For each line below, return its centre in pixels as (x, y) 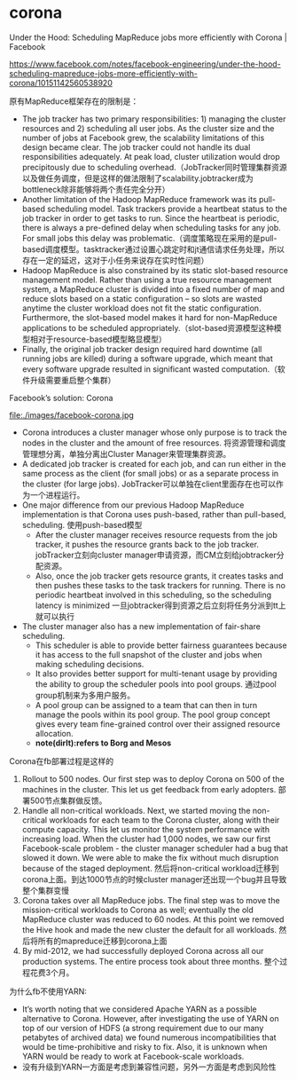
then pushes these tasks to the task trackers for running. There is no (160, 585)
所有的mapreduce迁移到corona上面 (102, 941)
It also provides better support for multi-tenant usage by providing (156, 674)
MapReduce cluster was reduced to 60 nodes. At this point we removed (153, 919)
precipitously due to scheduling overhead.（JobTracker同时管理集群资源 (155, 167)
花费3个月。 (52, 972)
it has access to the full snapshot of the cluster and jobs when (149, 654)
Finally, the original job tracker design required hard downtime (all (142, 349)
